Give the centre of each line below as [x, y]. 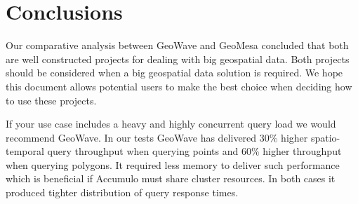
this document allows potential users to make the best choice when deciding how [179, 86]
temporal [25, 151]
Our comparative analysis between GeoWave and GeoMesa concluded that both [177, 45]
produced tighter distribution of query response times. [122, 192]
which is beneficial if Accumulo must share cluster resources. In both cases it [171, 178]
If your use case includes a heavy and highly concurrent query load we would [171, 124]
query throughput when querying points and [143, 151]
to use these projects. [51, 100]
